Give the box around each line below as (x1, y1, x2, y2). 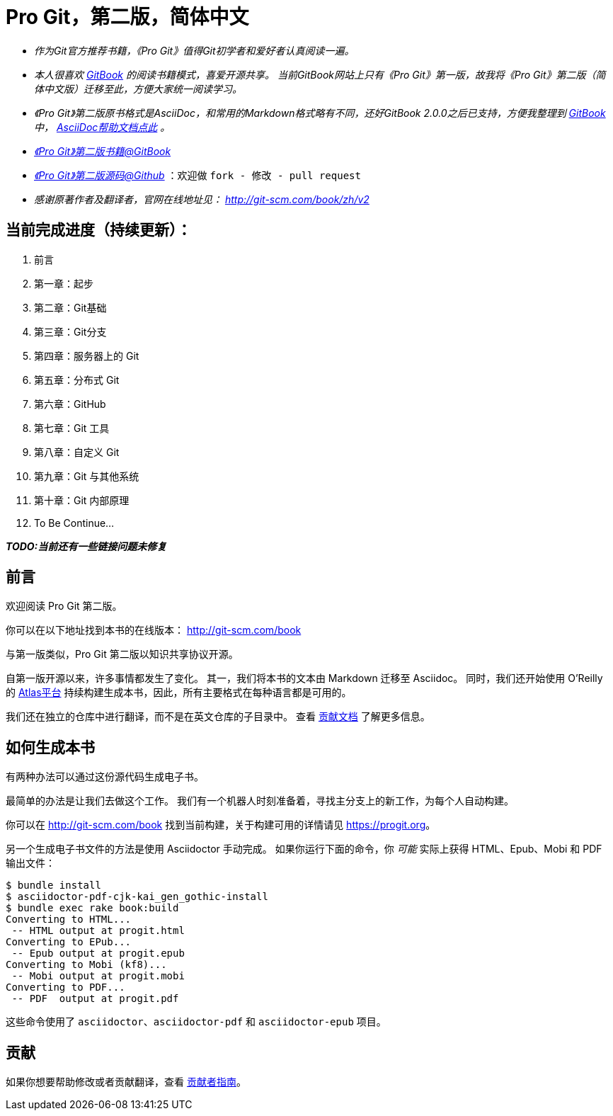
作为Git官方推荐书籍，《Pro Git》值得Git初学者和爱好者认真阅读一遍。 (34, 44, 355, 57)
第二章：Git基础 (34, 301, 107, 314)
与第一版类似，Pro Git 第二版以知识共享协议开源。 (6, 648, 239, 661)
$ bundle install (6, 879, 101, 892)
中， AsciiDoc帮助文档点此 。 (34, 120, 171, 133)
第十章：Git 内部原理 (34, 494, 130, 506)
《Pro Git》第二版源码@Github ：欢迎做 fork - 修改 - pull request (34, 169, 361, 181)
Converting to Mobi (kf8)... (6, 959, 167, 971)
